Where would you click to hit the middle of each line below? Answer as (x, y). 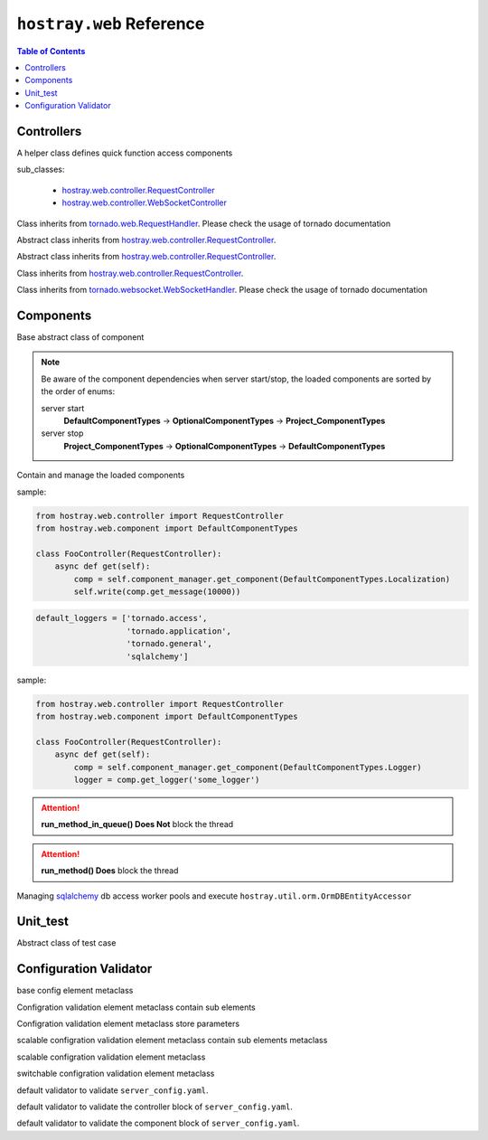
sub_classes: (41, 170)
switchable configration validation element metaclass (116, 1074)
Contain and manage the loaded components (101, 476)
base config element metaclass (75, 991)
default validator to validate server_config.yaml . (113, 1090)
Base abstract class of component (80, 337)
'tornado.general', (169, 644)
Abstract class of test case (66, 943)
